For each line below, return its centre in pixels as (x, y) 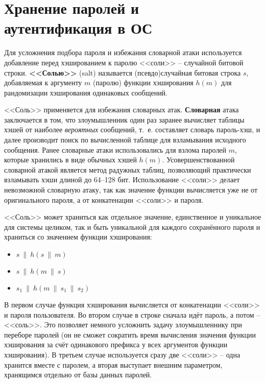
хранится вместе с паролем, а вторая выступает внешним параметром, (113, 364)
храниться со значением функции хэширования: (78, 237)
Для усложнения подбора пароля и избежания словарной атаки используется (123, 52)
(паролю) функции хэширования (143, 82)
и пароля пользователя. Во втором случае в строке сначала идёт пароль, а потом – (132, 314)
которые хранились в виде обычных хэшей (70, 160)
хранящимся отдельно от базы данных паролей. (78, 375)
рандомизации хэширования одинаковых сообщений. (86, 92)
